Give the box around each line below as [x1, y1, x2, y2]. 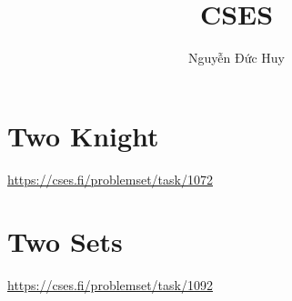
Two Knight [7, 116, 159, 154]
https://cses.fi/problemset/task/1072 [7, 169, 213, 188]
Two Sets [7, 223, 123, 260]
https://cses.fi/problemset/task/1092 [7, 276, 213, 295]
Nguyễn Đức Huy [188, 48, 285, 67]
